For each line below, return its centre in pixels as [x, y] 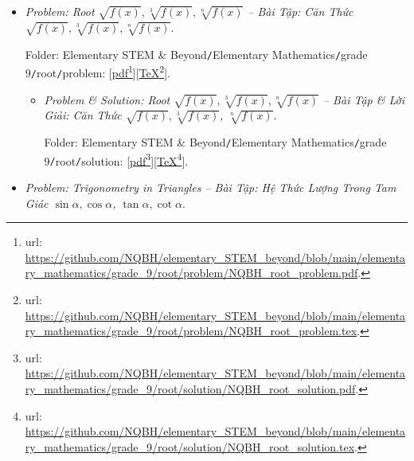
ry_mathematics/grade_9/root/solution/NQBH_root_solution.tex [190, 446]
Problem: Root [60, 11]
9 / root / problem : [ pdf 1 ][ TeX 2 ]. [98, 71]
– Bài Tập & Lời [363, 99]
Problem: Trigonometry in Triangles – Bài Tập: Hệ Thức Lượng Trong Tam [211, 187]
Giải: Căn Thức [83, 115]
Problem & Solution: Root [107, 99]
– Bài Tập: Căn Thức [301, 11]
